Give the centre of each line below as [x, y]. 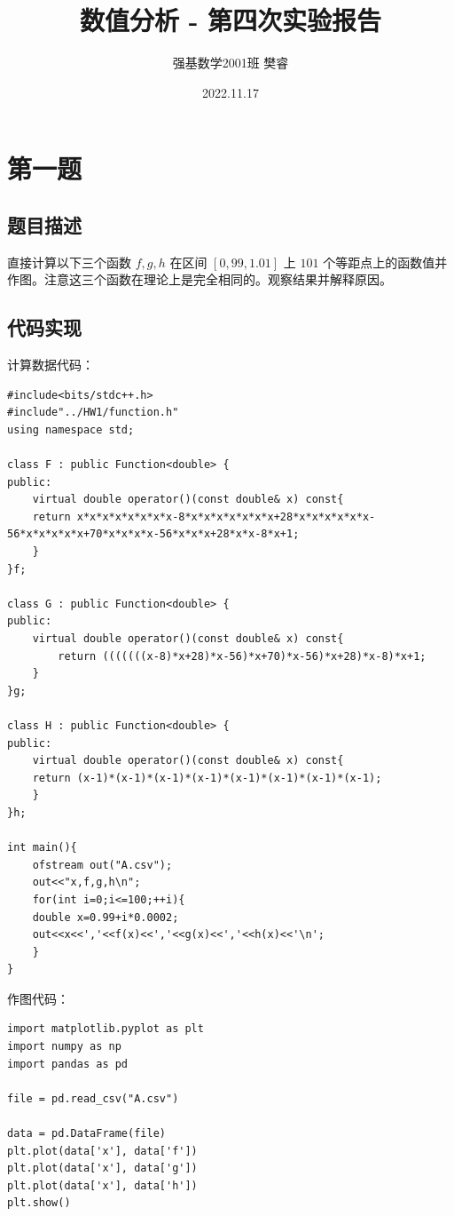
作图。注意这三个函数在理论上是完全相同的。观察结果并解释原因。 [200, 279]
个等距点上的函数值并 [385, 262]
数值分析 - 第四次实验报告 [231, 20]
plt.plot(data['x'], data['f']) [102, 1151]
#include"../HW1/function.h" [93, 413]
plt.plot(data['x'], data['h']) [102, 1185]
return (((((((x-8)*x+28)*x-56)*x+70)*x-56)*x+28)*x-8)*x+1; [242, 656]
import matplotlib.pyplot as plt [106, 1029]
